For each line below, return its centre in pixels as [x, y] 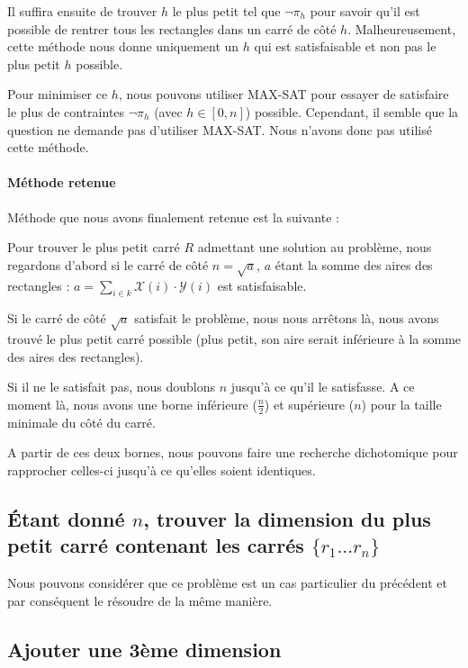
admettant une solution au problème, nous [315, 247]
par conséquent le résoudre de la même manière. [140, 600]
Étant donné [66, 518]
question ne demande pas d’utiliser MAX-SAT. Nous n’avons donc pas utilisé [220, 129]
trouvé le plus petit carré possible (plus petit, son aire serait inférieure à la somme [234, 339]
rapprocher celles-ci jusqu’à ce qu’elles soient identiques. [162, 469]
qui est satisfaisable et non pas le [345, 46]
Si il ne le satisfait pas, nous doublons [112, 387]
